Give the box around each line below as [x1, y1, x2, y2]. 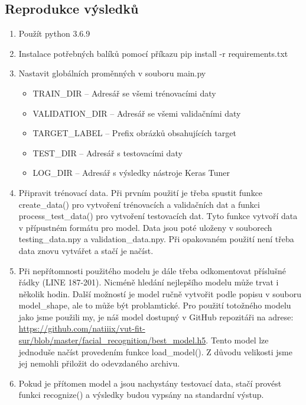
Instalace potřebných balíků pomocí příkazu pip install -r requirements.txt [18, 47, 288, 59]
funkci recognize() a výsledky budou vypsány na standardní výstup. [18, 388, 264, 401]
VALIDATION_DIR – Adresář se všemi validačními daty [32, 107, 241, 119]
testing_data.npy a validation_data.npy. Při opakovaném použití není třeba [18, 233, 294, 245]
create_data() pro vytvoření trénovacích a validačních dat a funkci [18, 198, 260, 210]
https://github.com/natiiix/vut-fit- [18, 322, 145, 335]
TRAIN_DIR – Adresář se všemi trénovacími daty [32, 86, 216, 99]
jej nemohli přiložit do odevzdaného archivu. [18, 357, 180, 369]
